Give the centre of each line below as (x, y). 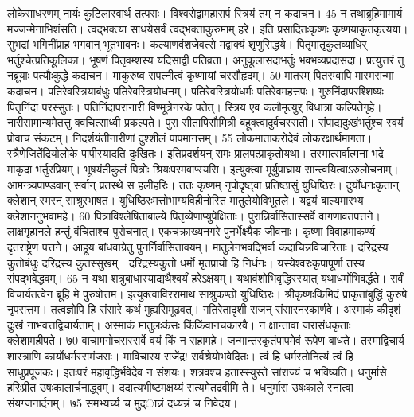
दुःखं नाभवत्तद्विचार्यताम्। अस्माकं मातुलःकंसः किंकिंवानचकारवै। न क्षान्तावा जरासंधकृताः (179, 324)
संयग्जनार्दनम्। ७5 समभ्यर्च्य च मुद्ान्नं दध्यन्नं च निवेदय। (123, 402)
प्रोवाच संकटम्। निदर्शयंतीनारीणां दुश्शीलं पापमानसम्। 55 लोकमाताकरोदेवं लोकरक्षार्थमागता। (190, 137)
